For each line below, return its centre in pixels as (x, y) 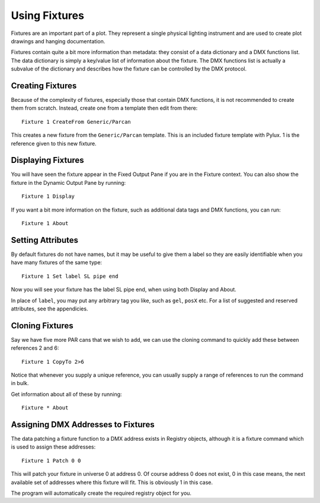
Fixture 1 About (45, 223)
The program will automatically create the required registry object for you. (101, 493)
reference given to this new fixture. (54, 143)
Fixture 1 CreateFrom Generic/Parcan (76, 122)
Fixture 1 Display (48, 196)
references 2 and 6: (35, 348)
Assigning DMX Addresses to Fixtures (83, 424)
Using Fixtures (47, 15)
